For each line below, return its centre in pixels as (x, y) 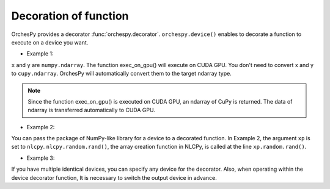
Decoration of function (70, 16)
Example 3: (41, 158)
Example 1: (40, 54)
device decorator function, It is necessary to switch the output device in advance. (114, 177)
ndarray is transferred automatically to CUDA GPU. (91, 110)
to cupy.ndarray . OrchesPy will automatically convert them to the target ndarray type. (121, 74)
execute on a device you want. (50, 42)
